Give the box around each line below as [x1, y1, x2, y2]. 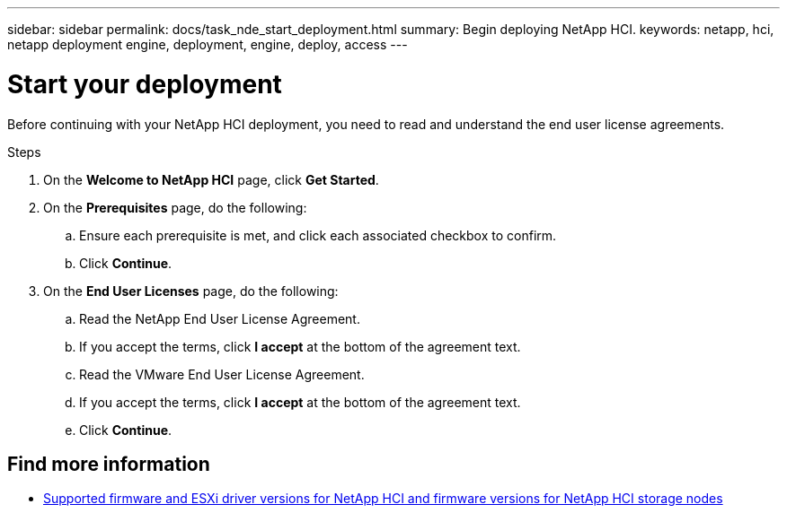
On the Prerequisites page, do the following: [43, 199, 307, 215]
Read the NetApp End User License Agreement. [79, 310, 360, 326]
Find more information [7, 452, 210, 475]
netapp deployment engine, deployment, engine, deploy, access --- [7, 37, 408, 52]
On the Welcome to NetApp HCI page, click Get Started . [43, 171, 379, 187]
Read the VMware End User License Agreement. [79, 366, 365, 382]
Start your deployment [7, 68, 282, 100]
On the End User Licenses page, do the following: [43, 283, 339, 299]
